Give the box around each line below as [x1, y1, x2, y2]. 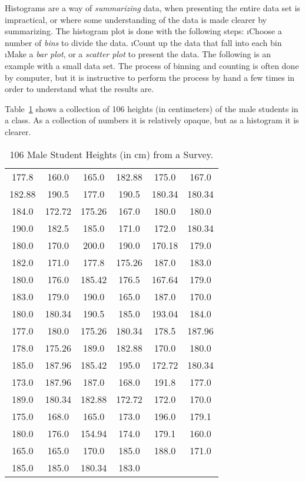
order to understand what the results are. [5, 83, 154, 95]
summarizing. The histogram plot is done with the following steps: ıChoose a [5, 25, 282, 37]
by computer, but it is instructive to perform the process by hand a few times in [5, 71, 295, 83]
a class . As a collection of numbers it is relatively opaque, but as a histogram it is [5, 114, 299, 126]
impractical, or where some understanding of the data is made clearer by [5, 13, 267, 25]
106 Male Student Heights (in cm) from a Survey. [9, 147, 214, 161]
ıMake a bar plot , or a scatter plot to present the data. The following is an [5, 48, 271, 60]
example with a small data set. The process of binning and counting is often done [5, 59, 299, 71]
